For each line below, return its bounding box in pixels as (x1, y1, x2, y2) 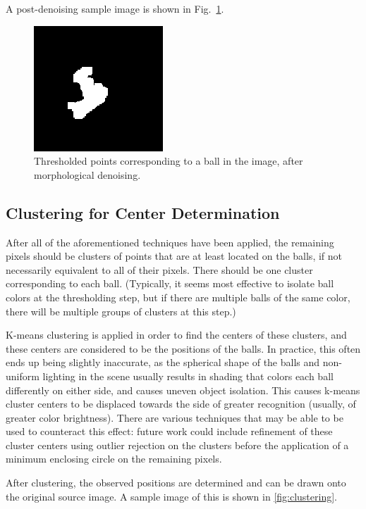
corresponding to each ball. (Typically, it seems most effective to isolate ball (6, 276, 334, 291)
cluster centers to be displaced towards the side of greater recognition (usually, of (6, 396, 356, 411)
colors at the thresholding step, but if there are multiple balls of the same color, (6, 289, 350, 304)
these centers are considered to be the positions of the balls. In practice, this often (6, 341, 361, 356)
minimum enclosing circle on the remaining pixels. (6, 451, 222, 466)
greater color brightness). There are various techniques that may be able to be (6, 410, 343, 425)
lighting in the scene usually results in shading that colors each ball (42, 368, 334, 383)
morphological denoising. (34, 167, 141, 182)
